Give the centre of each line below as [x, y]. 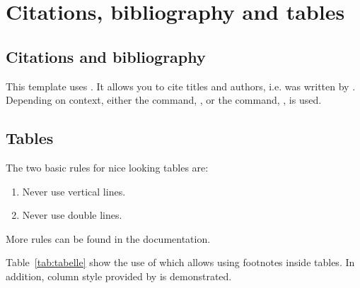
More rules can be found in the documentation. [108, 238]
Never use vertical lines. [74, 191]
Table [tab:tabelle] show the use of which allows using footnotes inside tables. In [180, 262]
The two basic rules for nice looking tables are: [107, 167]
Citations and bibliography [106, 56]
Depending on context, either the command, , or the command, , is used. [164, 100]
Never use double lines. [72, 215]
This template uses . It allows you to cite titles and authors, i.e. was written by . [181, 86]
